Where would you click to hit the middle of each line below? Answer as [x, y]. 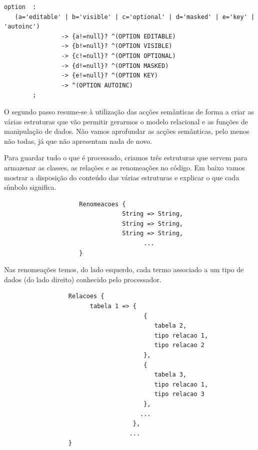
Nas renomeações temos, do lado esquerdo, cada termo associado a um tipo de [124, 269]
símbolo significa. [30, 187]
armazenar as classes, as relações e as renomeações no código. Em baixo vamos [124, 167]
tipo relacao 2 [179, 345]
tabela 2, [170, 326]
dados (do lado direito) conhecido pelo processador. [83, 279]
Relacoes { [86, 296]
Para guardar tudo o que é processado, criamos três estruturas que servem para [126, 158]
